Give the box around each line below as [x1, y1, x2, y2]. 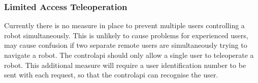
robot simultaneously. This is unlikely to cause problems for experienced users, [4, 30, 248, 40]
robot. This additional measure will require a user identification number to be [4, 59, 246, 70]
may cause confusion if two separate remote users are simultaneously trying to [4, 40, 247, 50]
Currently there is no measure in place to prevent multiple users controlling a [4, 20, 245, 31]
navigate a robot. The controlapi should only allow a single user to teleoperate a [4, 50, 254, 60]
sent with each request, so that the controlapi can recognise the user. [4, 69, 218, 80]
